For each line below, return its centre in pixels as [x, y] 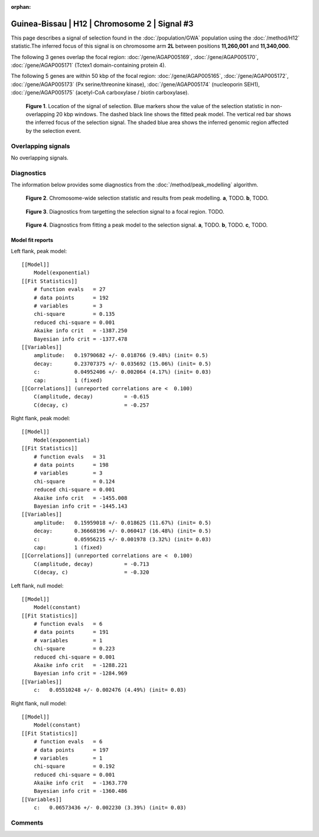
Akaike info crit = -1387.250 [80, 331]
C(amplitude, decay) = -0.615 [91, 397]
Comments [27, 823]
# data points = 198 [71, 465]
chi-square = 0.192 [74, 766]
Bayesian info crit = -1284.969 [80, 673]
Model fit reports [32, 240]
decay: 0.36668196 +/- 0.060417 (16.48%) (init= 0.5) [123, 531]
